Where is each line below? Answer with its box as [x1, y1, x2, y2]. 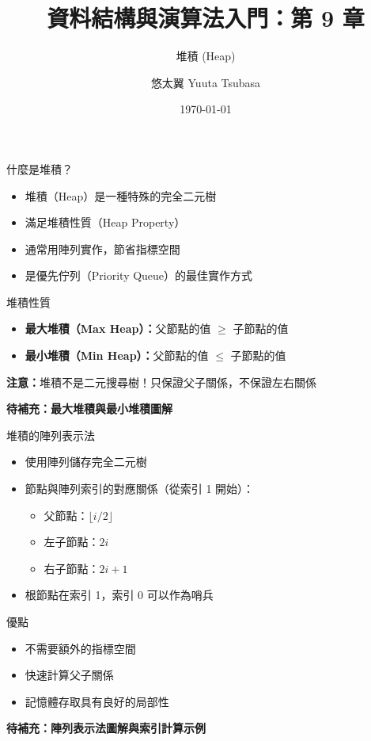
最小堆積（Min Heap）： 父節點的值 [25, 347, 209, 364]
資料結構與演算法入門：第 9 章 [47, 2, 365, 34]
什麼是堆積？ [6, 160, 73, 177]
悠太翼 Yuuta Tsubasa [150, 74, 261, 90]
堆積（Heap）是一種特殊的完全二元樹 [25, 187, 217, 204]
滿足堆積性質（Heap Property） [25, 214, 186, 231]
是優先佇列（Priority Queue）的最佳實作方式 [25, 267, 253, 284]
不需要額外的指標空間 [25, 640, 136, 656]
